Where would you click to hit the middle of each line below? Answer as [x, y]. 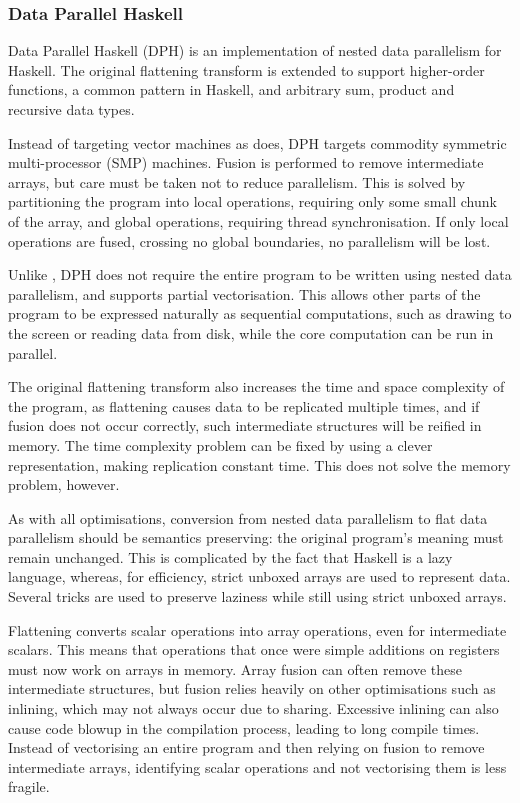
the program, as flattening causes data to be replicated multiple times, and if [244, 405]
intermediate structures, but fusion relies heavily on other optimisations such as [252, 688]
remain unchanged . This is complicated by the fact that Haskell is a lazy [230, 556]
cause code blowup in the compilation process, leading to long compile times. [244, 727]
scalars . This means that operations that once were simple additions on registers [254, 649]
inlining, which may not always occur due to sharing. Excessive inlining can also [253, 708]
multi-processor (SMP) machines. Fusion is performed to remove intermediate [246, 162]
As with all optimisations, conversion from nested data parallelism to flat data [248, 517]
